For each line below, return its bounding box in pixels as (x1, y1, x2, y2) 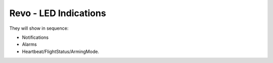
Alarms (22, 41, 37, 47)
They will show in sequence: (9, 25, 69, 31)
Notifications (22, 34, 49, 40)
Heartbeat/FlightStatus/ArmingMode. (22, 48, 100, 54)
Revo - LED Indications (9, 8, 106, 19)
